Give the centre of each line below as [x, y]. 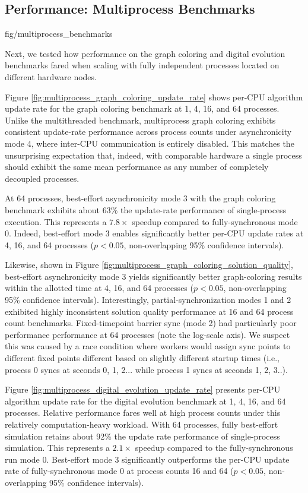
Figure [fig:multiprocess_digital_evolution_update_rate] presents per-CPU [143, 389]
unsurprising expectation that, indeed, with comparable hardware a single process [153, 155]
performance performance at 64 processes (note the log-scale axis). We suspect [147, 334]
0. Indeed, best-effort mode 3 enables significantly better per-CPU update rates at [154, 233]
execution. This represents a [56, 221]
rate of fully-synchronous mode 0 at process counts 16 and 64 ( [119, 471]
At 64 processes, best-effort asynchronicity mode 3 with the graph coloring [140, 198]
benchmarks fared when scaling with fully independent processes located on [142, 65]
